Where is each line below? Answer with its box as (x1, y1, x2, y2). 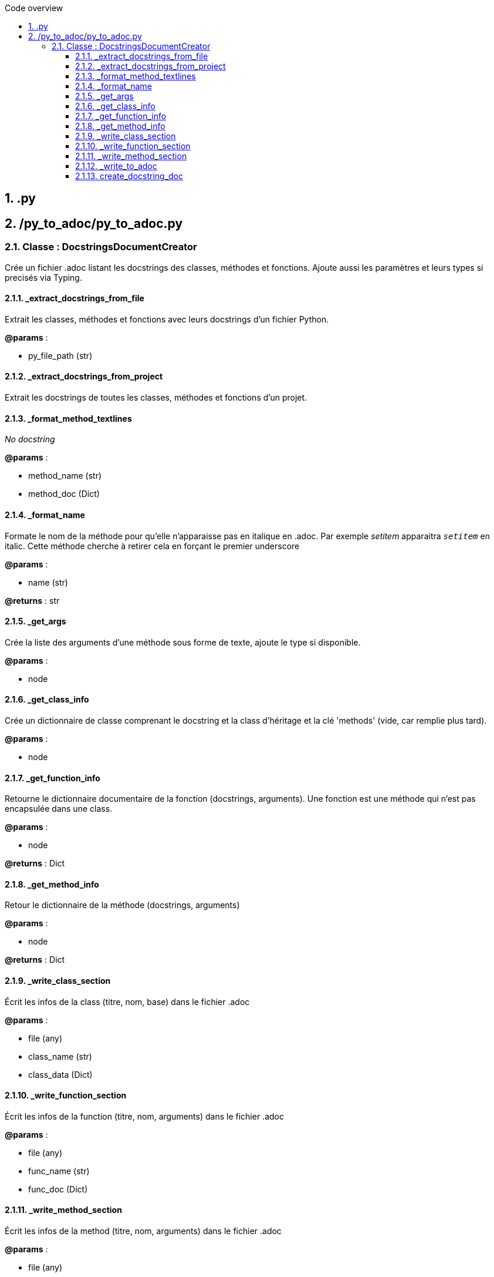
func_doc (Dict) (28, 1184, 88, 1194)
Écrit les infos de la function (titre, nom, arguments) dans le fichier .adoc (5, 1111, 284, 1121)
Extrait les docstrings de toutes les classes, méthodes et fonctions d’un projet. (5, 392, 307, 403)
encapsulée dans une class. (5, 804, 113, 814)
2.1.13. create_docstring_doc (75, 171, 184, 181)
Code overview (5, 3, 63, 13)
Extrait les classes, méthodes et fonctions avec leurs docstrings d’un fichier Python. (5, 314, 329, 324)
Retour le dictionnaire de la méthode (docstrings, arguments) (5, 900, 240, 910)
